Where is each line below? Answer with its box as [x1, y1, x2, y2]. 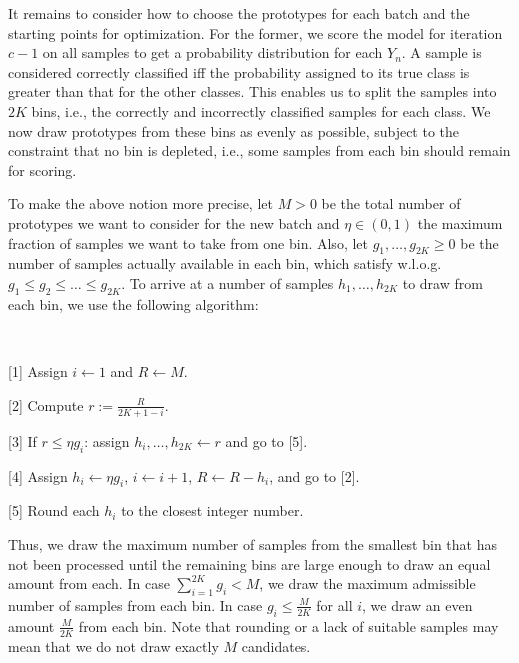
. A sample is [401, 42, 482, 63]
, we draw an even [362, 594, 473, 615]
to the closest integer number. [121, 500, 304, 521]
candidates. [241, 635, 311, 656]
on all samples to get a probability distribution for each [42, 42, 383, 63]
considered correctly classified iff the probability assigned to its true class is [8, 61, 470, 82]
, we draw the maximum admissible [259, 573, 476, 594]
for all [316, 594, 353, 615]
